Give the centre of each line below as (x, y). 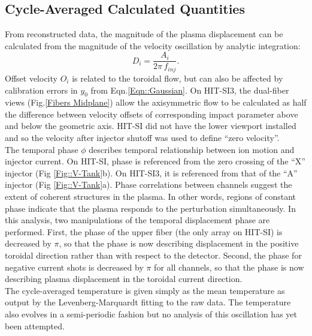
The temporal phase (42, 149)
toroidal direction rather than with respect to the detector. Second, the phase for (153, 255)
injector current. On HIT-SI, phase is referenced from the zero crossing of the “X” (155, 161)
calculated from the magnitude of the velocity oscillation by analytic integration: (153, 45)
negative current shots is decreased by (74, 267)
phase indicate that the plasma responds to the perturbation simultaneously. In (150, 208)
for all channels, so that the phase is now (229, 267)
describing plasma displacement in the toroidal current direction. (124, 279)
